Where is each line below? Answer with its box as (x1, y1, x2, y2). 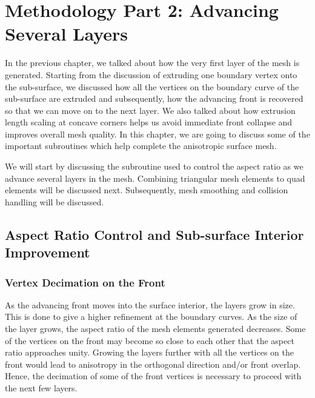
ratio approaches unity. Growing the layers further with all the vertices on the (5, 346, 294, 359)
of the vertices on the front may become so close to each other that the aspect (5, 334, 294, 347)
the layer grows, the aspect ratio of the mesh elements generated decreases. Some (5, 322, 306, 335)
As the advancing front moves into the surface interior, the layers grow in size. (5, 298, 295, 311)
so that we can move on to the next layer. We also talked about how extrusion (5, 104, 296, 116)
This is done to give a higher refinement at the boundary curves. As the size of (5, 310, 297, 323)
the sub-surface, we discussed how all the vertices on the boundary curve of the (5, 80, 299, 93)
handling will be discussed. (5, 195, 104, 208)
